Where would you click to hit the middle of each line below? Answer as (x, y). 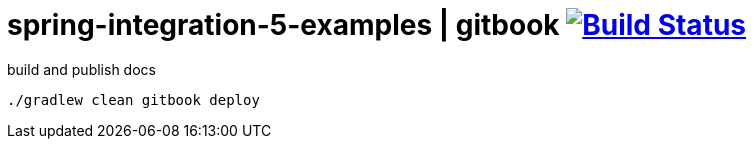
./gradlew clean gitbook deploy (133, 99)
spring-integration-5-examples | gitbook (283, 25)
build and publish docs (81, 69)
